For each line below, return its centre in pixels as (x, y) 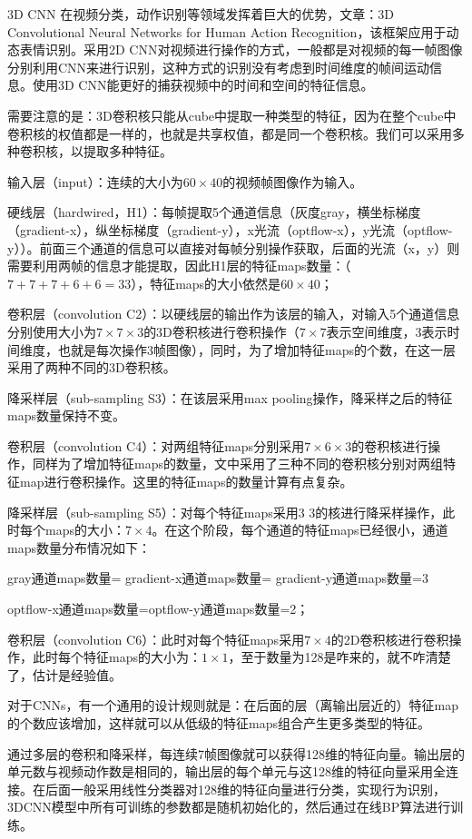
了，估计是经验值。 (64, 674)
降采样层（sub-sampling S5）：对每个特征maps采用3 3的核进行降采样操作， (225, 512)
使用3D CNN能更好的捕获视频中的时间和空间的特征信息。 (203, 85)
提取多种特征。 (128, 151)
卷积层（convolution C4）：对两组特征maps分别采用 (156, 445)
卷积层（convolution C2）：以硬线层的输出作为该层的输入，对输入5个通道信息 (234, 314)
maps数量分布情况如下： (79, 547)
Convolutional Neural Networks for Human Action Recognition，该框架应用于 (227, 31)
